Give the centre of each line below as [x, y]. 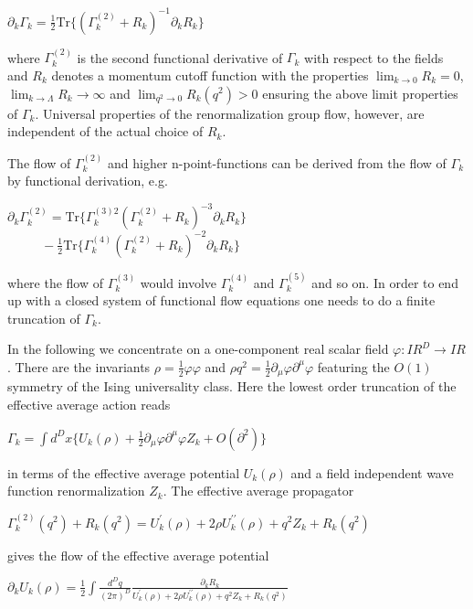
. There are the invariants [79, 366]
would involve [179, 282]
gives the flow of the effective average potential [138, 555]
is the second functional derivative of [180, 57]
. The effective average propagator [258, 491]
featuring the [353, 366]
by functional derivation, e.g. [88, 181]
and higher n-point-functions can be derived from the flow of [277, 162]
